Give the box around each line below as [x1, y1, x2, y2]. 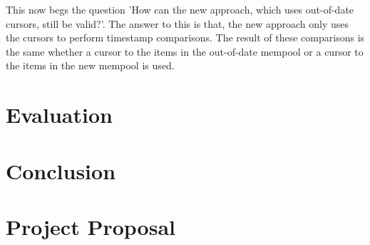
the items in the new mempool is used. [6, 58, 175, 73]
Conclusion [6, 156, 116, 185]
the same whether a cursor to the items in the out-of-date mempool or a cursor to [6, 44, 364, 59]
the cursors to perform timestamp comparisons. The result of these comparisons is [6, 30, 365, 45]
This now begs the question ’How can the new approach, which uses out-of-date [6, 2, 354, 16]
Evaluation [6, 100, 113, 129]
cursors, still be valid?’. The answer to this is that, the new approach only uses [6, 16, 349, 31]
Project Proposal [6, 211, 175, 241]
